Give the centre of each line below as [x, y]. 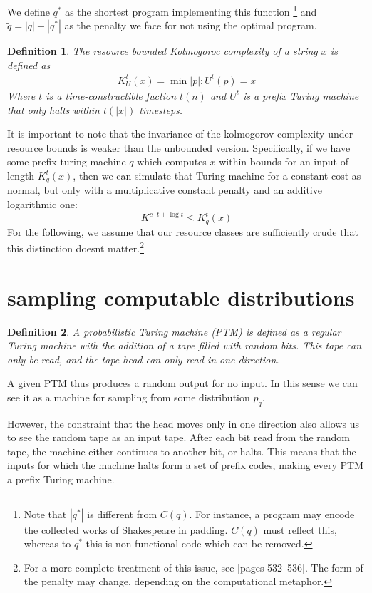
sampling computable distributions [181, 297]
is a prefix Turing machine [301, 95]
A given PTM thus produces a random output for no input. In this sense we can [182, 383]
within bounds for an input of [284, 161]
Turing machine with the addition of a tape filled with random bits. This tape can [185, 345]
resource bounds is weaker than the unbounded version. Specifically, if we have [179, 147]
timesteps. [161, 109]
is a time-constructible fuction [111, 95]
